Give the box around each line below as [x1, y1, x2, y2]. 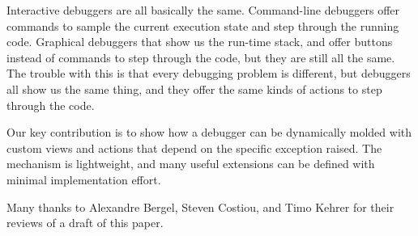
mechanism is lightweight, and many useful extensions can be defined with [6, 155, 375, 172]
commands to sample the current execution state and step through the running [6, 17, 399, 34]
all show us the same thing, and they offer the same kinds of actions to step [6, 80, 382, 97]
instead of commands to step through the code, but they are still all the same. [6, 48, 395, 65]
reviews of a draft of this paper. [6, 214, 164, 231]
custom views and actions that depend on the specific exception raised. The [6, 139, 382, 156]
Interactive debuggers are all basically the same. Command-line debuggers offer [6, 2, 400, 18]
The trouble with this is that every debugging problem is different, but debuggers [6, 65, 411, 82]
